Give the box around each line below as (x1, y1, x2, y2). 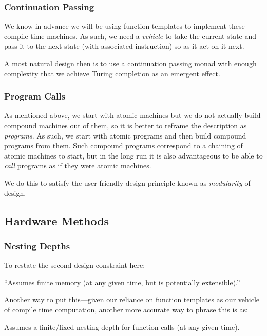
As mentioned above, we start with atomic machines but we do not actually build (4, 110, 261, 121)
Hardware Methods (4, 212, 109, 228)
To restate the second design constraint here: (4, 260, 145, 270)
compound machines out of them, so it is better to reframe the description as (4, 120, 247, 130)
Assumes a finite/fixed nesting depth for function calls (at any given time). (4, 321, 240, 332)
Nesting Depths (4, 239, 70, 252)
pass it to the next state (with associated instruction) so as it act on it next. (4, 41, 244, 51)
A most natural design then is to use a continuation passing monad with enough (4, 58, 257, 68)
